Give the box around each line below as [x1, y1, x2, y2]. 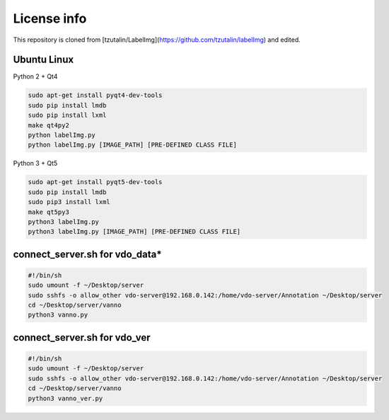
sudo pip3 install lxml [28, 198, 111, 206]
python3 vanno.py [28, 311, 88, 319]
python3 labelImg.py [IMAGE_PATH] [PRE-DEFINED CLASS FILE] [28, 227, 241, 236]
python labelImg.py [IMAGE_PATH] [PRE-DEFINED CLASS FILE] [28, 141, 237, 149]
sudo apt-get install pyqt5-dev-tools [28, 178, 163, 186]
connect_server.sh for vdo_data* [13, 248, 162, 260]
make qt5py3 [28, 208, 70, 216]
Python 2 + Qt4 [13, 72, 58, 81]
